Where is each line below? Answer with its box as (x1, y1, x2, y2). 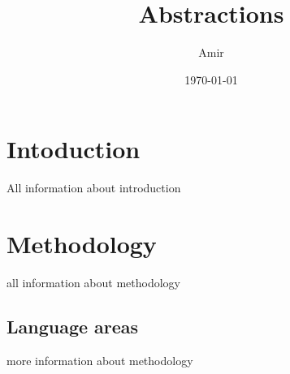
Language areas (6, 313, 139, 338)
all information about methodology (6, 273, 180, 290)
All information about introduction (6, 179, 181, 196)
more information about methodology (6, 351, 193, 368)
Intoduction (6, 132, 141, 166)
